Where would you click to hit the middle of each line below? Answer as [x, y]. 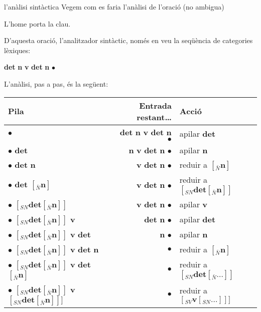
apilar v [193, 204]
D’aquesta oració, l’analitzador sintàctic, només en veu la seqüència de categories [128, 40]
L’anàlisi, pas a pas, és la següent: [56, 83]
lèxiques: [17, 50]
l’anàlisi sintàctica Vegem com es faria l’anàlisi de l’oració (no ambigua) [114, 7]
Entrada [155, 105]
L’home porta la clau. [37, 23]
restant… [154, 117]
